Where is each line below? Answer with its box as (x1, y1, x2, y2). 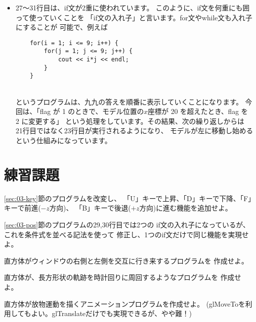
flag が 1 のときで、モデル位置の (40, 106, 144, 116)
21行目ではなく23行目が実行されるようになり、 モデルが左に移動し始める (15, 125, 253, 136)
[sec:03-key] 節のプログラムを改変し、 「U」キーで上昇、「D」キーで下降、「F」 (4, 193, 252, 203)
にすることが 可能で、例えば (15, 22, 108, 32)
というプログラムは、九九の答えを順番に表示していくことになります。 (15, 96, 243, 107)
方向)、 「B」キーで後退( (49, 203, 131, 213)
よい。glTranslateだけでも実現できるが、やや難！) (31, 308, 192, 319)
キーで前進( (4, 203, 41, 213)
